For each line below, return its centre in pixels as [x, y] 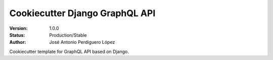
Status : [17, 35]
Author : [18, 42]
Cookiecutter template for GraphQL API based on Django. [69, 51]
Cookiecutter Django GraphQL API [82, 13]
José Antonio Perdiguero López [82, 42]
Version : [18, 28]
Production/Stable [68, 35]
